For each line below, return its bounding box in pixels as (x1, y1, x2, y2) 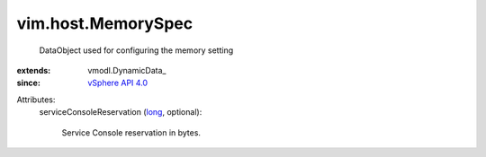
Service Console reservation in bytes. (61, 126, 202, 138)
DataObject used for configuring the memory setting (39, 45, 234, 56)
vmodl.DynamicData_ (87, 65, 166, 75)
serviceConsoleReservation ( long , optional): (39, 107, 202, 118)
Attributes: (16, 94, 56, 105)
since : (16, 77, 40, 89)
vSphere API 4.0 (87, 77, 148, 89)
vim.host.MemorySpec (16, 13, 193, 33)
